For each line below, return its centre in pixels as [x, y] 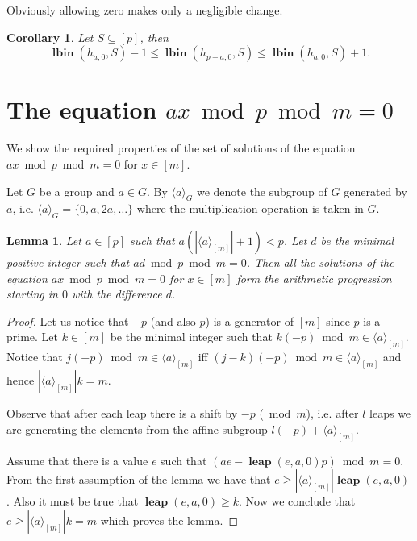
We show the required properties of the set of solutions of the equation [181, 148]
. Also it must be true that [73, 501]
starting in [32, 294]
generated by [375, 191]
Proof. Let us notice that [68, 320]
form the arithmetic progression [314, 278]
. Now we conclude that [297, 501]
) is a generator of [250, 320]
